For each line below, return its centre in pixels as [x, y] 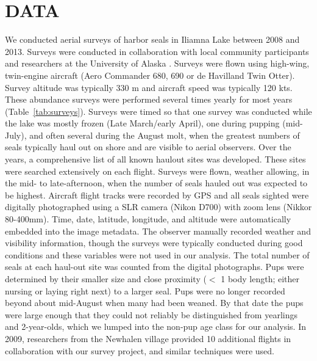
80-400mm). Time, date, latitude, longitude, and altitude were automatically [148, 219]
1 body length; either [260, 279]
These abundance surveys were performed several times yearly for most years [149, 99]
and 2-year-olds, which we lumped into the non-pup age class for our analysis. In [156, 326]
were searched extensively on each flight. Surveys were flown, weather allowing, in [157, 171]
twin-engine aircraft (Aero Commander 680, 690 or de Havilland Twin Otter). [150, 75]
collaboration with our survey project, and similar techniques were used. [140, 350]
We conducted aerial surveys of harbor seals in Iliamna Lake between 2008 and [152, 39]
